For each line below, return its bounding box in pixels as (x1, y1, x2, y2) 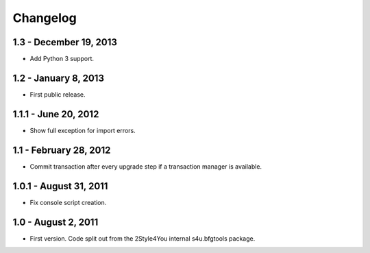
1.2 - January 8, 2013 (12, 72, 104, 84)
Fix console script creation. (29, 198, 107, 206)
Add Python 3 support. (29, 55, 95, 63)
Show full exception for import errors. (29, 126, 136, 134)
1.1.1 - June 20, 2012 (12, 108, 99, 120)
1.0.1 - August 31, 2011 (12, 180, 108, 192)
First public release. (29, 90, 86, 99)
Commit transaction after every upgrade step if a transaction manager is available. (29, 162, 262, 171)
